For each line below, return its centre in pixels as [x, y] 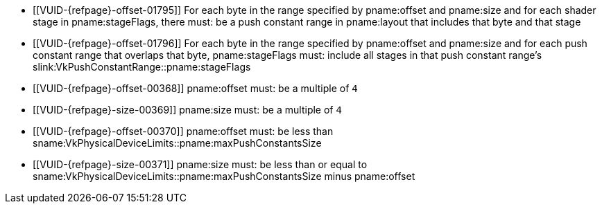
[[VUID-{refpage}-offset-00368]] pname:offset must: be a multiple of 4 [195, 88]
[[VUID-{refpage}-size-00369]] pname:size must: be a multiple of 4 [187, 110]
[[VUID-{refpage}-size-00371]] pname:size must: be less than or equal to [200, 164]
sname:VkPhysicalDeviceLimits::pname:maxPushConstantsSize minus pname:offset [224, 176]
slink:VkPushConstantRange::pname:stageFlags [142, 67]
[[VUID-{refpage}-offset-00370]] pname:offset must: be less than [183, 131]
